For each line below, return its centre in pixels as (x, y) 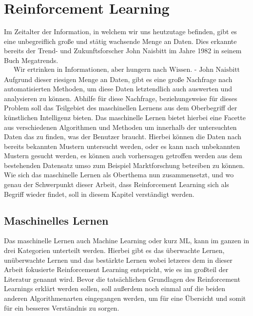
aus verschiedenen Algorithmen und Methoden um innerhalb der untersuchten (120, 127)
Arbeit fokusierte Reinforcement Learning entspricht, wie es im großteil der (116, 269)
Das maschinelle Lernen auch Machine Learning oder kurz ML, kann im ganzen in (127, 241)
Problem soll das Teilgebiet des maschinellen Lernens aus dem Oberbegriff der (121, 108)
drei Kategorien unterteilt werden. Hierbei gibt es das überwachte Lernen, (114, 250)
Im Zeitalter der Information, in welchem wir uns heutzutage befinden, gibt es (120, 32)
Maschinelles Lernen (56, 220)
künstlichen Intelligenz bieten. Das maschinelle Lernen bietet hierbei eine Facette (125, 117)
